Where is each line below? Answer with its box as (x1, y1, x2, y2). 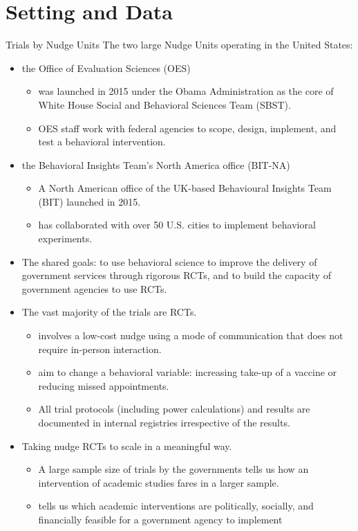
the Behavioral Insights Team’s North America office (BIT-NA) (21, 157, 290, 172)
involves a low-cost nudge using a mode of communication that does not (38, 328, 343, 343)
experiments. (38, 231, 93, 246)
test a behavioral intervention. (38, 134, 166, 149)
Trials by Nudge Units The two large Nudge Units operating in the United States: (6, 37, 353, 52)
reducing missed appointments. (38, 378, 169, 393)
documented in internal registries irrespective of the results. (38, 415, 290, 429)
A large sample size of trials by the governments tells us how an (38, 462, 309, 476)
